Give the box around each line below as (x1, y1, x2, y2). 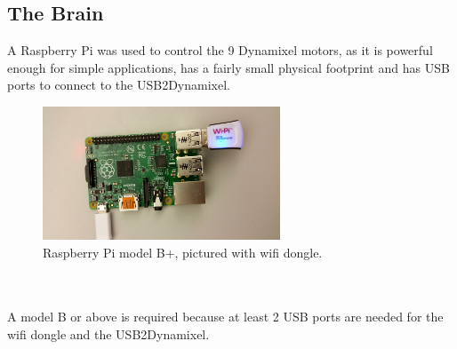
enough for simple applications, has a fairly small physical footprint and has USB (7, 58, 450, 76)
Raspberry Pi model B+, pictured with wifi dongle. (43, 242, 323, 261)
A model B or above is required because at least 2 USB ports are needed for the (7, 307, 444, 326)
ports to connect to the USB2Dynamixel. (7, 75, 230, 94)
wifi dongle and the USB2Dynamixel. (7, 324, 210, 343)
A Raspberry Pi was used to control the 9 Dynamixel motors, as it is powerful (7, 41, 433, 59)
